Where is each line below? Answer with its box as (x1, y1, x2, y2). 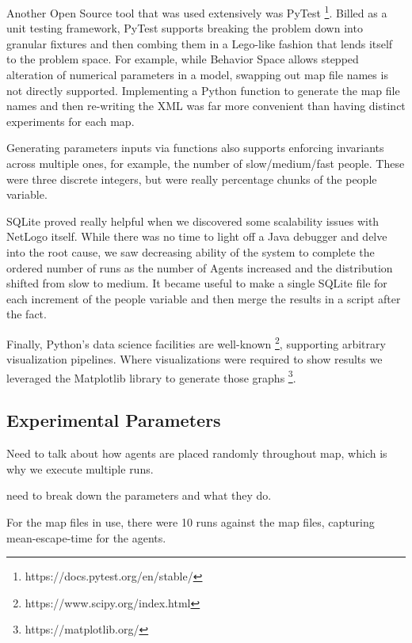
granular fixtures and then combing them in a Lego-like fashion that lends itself (6, 35, 393, 51)
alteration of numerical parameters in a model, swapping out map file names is (6, 67, 388, 83)
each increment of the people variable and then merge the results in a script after (6, 290, 401, 306)
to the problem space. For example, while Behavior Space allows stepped (6, 51, 359, 67)
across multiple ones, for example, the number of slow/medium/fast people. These (6, 155, 405, 171)
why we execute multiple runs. (6, 460, 154, 477)
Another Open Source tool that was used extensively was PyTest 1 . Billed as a (6, 2, 387, 21)
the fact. (6, 306, 47, 322)
